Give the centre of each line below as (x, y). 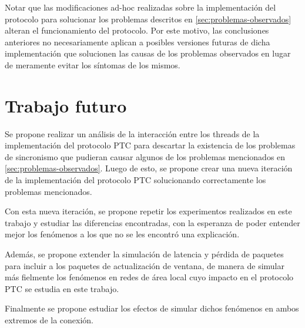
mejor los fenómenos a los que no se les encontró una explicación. (122, 234)
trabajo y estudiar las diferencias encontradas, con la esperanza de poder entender (152, 222)
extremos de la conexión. (49, 320)
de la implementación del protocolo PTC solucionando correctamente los (135, 180)
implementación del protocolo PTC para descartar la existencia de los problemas (150, 145)
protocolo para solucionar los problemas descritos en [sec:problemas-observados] (148, 19)
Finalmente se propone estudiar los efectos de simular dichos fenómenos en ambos (152, 308)
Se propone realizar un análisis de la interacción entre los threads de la (132, 133)
